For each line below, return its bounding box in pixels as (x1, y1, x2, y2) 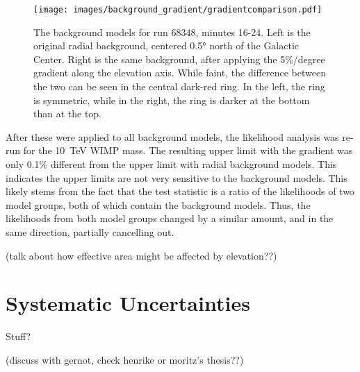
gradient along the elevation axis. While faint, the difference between (33, 65, 326, 80)
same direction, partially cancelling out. (6, 224, 174, 239)
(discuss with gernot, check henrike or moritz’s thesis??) (6, 352, 244, 366)
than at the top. (33, 106, 102, 121)
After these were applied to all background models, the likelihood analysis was (6, 129, 339, 144)
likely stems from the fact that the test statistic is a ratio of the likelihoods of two (6, 184, 354, 198)
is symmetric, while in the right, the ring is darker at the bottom (33, 92, 310, 107)
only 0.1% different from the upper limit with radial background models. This (6, 157, 337, 171)
